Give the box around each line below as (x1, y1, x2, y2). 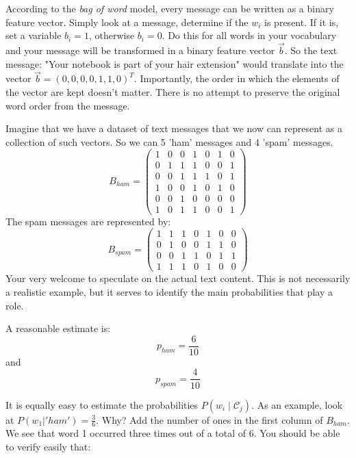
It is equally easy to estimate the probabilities (5, 397, 199, 411)
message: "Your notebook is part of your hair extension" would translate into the (5, 56, 344, 71)
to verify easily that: (5, 439, 91, 453)
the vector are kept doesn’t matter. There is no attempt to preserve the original (5, 85, 340, 99)
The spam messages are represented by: (5, 214, 171, 228)
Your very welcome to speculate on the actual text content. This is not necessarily (5, 271, 351, 285)
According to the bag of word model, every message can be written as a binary (5, 1, 334, 15)
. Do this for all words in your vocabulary (162, 28, 337, 42)
